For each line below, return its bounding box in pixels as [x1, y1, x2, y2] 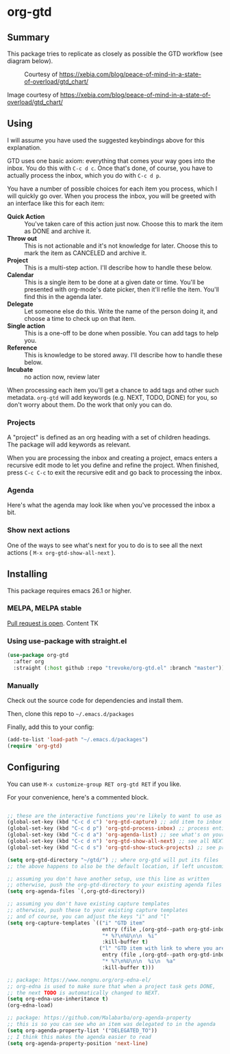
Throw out [7, 234, 38, 242]
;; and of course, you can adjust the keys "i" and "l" [7, 913, 170, 920]
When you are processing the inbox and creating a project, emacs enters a [7, 454, 218, 462]
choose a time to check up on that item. [24, 314, 136, 322]
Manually [7, 680, 39, 690]
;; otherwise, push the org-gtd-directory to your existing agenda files [7, 882, 222, 889]
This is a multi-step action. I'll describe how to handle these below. [24, 263, 212, 272]
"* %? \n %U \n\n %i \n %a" [101, 958, 176, 965]
